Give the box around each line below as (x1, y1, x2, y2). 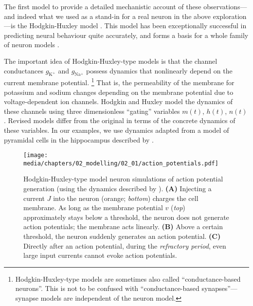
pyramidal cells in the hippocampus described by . (4, 134, 154, 144)
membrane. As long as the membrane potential (23, 202, 163, 213)
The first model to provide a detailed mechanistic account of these (4, 1, 201, 11)
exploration (213, 11, 247, 21)
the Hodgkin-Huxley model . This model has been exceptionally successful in (18, 20, 247, 31)
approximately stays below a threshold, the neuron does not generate (23, 212, 229, 222)
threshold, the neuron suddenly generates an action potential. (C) (23, 231, 221, 241)
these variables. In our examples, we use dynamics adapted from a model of (4, 125, 229, 135)
